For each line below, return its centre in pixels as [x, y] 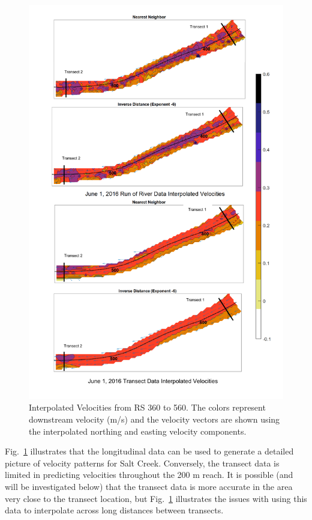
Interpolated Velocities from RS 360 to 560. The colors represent [147, 407]
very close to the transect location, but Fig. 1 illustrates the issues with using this [156, 498]
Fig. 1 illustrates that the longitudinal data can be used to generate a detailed [149, 451]
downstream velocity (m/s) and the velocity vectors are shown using [154, 419]
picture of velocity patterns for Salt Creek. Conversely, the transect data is [142, 463]
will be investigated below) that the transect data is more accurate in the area [149, 486]
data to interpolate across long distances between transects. [114, 510]
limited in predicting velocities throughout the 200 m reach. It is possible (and [149, 475]
